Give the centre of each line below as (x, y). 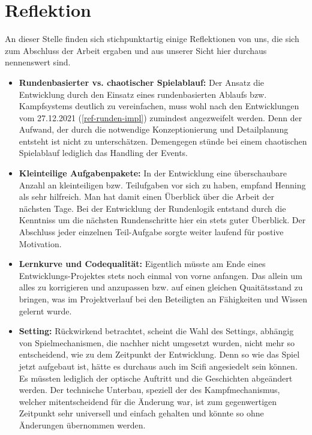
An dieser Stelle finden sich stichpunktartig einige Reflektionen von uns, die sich (152, 39)
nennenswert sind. (38, 62)
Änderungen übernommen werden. (82, 424)
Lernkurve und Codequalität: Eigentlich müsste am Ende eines (142, 264)
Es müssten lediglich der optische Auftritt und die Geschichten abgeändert (156, 378)
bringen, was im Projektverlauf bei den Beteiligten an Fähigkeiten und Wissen (163, 299)
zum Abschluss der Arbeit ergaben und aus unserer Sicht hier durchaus (136, 50)
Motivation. (40, 243)
